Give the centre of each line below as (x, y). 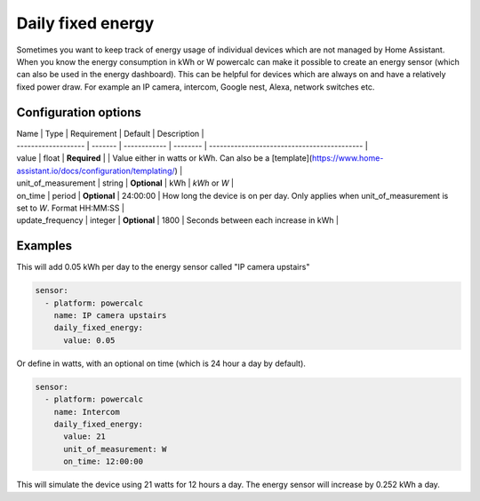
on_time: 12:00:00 (104, 461)
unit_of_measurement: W (115, 449)
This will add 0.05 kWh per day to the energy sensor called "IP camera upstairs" (163, 267)
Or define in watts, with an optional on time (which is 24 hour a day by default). (161, 363)
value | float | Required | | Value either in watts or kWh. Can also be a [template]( (164, 158)
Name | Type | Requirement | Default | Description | (110, 133)
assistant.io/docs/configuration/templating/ (96, 171)
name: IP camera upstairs (110, 316)
